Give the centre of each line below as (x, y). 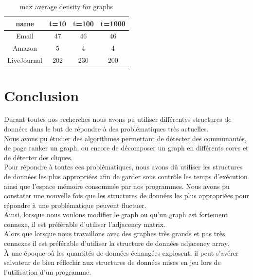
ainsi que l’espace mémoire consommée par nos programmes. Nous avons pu (117, 186)
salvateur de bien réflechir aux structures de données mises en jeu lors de (112, 262)
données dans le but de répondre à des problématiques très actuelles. (106, 128)
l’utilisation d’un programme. (48, 271)
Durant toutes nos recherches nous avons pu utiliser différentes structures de (118, 119)
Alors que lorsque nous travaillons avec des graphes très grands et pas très (115, 233)
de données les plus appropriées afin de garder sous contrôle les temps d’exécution (126, 176)
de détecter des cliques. (38, 157)
